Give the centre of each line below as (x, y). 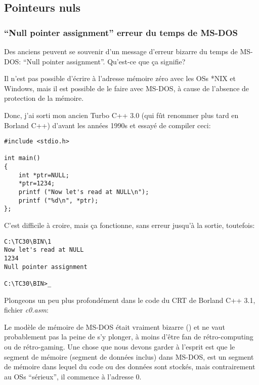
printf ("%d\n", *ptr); (58, 200)
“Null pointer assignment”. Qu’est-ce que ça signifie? (104, 61)
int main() (22, 158)
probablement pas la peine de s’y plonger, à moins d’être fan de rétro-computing (129, 337)
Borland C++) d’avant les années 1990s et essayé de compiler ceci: (107, 125)
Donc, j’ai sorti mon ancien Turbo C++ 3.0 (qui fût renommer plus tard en (121, 115)
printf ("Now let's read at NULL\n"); (84, 192)
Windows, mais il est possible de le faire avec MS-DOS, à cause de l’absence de (127, 88)
